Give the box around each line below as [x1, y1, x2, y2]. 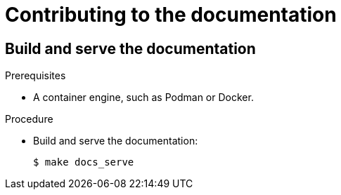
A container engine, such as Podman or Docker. [33, 91, 254, 104]
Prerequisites [5, 69, 66, 82]
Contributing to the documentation [5, 3, 337, 27]
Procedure [5, 113, 53, 126]
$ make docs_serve [33, 156, 134, 168]
